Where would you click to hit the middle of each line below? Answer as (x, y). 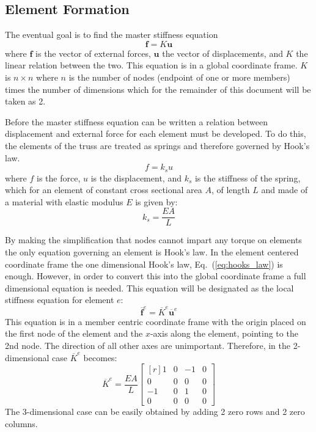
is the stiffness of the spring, (248, 178)
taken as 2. (25, 101)
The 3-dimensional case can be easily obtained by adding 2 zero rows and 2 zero (155, 412)
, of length (230, 190)
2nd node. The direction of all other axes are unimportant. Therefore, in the (148, 345)
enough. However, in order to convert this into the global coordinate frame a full (156, 276)
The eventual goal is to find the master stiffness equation (112, 35)
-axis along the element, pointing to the (224, 333)
